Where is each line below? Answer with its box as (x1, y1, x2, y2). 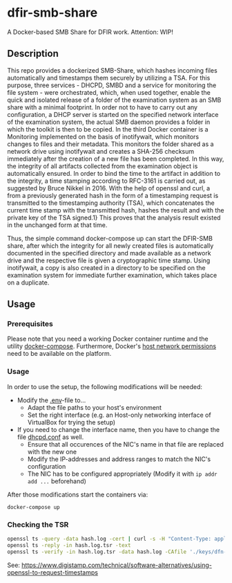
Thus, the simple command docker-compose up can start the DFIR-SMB (7, 234, 213, 242)
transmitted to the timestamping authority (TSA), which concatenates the (7, 199, 215, 207)
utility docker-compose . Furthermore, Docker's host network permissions (7, 342, 216, 350)
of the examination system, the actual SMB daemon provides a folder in (7, 118, 211, 126)
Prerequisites (7, 319, 53, 329)
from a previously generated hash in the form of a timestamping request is (7, 191, 219, 199)
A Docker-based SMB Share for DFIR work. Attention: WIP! (7, 28, 174, 36)
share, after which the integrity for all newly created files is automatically (7, 241, 214, 250)
